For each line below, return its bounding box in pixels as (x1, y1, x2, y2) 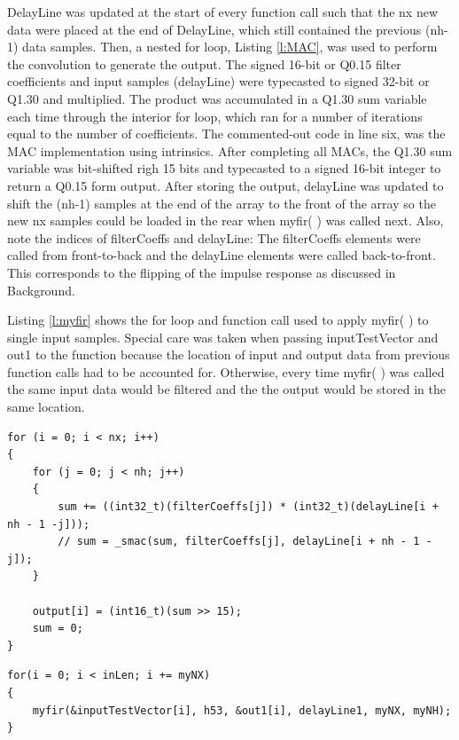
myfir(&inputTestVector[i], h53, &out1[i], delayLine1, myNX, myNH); (32, 704, 452, 717)
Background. (7, 280, 75, 299)
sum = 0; (32, 622, 83, 635)
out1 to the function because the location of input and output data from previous (7, 345, 450, 364)
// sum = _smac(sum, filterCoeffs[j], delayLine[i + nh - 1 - (58, 535, 432, 548)
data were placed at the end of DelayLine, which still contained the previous (7, 20, 422, 38)
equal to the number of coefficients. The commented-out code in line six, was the (7, 124, 446, 143)
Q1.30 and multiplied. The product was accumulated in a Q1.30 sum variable (7, 89, 427, 107)
